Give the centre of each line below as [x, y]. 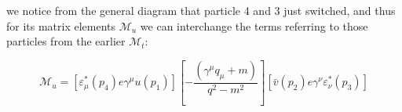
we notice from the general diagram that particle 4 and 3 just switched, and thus [201, 10]
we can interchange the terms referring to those [254, 25]
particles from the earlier [66, 41]
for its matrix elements [61, 25]
